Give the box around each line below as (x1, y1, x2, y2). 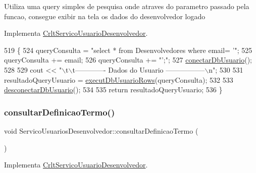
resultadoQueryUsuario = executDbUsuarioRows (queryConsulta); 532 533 (4, 74, 233, 85)
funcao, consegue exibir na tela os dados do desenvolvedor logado (4, 11, 206, 21)
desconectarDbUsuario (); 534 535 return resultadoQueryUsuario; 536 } (4, 84, 223, 95)
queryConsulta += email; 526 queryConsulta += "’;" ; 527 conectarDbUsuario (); (4, 54, 252, 65)
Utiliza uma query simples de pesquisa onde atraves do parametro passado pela (4, 1, 249, 11)
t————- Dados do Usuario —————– (72, 64, 205, 75)
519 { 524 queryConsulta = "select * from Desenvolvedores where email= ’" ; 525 (4, 44, 252, 55)
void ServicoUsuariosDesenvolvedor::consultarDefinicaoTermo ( (4, 125, 198, 136)
